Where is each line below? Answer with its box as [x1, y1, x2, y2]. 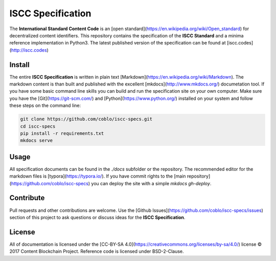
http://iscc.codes [11, 47, 47, 53]
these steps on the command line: [9, 102, 81, 108]
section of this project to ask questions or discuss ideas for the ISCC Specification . [9, 214, 186, 220]
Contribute [9, 193, 45, 202]
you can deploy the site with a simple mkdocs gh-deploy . [91, 180, 212, 186]
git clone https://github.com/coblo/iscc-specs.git [20, 116, 153, 122]
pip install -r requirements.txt [20, 130, 104, 136]
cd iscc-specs [20, 123, 56, 129]
